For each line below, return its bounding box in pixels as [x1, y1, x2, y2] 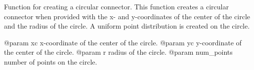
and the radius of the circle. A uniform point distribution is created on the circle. [4, 21, 250, 31]
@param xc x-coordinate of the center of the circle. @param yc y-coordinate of [4, 37, 242, 47]
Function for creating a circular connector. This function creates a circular [4, 1, 229, 11]
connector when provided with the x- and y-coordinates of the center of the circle [4, 11, 251, 21]
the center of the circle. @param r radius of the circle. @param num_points [4, 47, 233, 57]
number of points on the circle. [4, 56, 97, 67]
